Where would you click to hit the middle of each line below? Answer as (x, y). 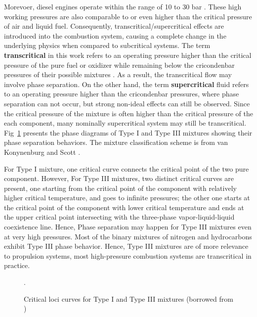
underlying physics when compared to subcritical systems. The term (107, 45)
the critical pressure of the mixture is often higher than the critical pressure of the (128, 113)
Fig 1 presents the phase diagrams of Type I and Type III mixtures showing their (128, 132)
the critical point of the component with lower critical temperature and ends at (124, 207)
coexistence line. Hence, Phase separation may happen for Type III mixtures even (128, 227)
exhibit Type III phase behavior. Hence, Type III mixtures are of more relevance (126, 246)
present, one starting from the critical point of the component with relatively (120, 188)
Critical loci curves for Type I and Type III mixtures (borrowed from (128, 298)
